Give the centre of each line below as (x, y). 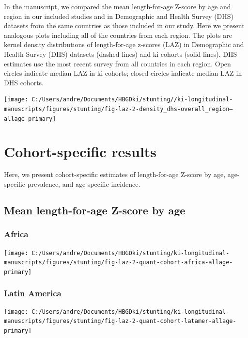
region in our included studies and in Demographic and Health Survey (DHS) (119, 16)
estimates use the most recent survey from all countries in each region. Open (117, 63)
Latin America (33, 293)
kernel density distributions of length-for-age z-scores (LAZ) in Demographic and (124, 44)
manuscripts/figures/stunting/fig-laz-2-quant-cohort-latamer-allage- (120, 321)
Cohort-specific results (80, 151)
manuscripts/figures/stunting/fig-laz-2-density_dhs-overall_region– (118, 109)
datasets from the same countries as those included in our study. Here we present (124, 25)
